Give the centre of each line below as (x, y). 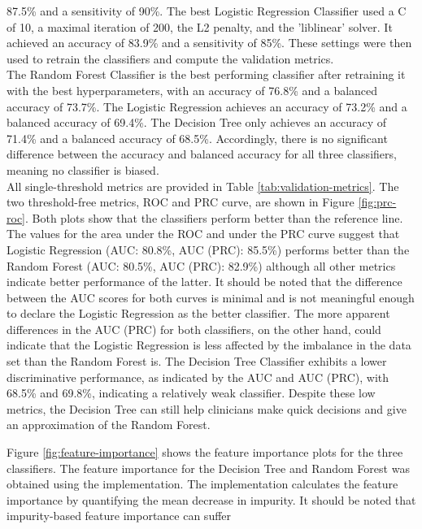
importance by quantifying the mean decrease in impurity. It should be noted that (211, 499)
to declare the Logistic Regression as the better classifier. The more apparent (198, 313)
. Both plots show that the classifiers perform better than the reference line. (214, 217)
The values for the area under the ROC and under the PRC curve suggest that (203, 234)
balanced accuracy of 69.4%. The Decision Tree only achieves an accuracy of (197, 122)
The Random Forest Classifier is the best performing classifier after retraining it (206, 74)
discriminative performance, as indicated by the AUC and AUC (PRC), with (198, 377)
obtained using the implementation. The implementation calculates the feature (202, 484)
